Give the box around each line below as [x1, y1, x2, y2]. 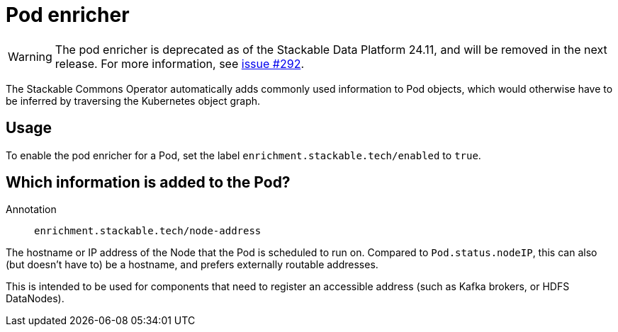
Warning [8, 49, 52, 64]
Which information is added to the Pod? [6, 173, 291, 192]
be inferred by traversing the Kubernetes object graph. [6, 94, 261, 107]
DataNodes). [6, 292, 64, 305]
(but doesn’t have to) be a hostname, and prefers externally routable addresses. [6, 258, 378, 271]
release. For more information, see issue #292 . [55, 56, 304, 71]
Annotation [6, 203, 57, 216]
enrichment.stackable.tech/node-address [34, 225, 262, 237]
